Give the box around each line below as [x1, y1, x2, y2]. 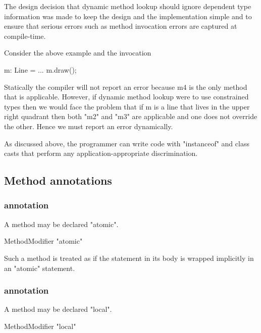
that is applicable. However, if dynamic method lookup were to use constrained [4, 91, 249, 102]
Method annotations [4, 173, 112, 188]
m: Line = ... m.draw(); [4, 64, 77, 75]
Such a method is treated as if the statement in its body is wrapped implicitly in [4, 252, 254, 263]
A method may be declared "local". [4, 304, 112, 314]
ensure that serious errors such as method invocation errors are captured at [4, 21, 237, 31]
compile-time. [4, 30, 46, 41]
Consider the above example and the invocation [4, 47, 151, 58]
